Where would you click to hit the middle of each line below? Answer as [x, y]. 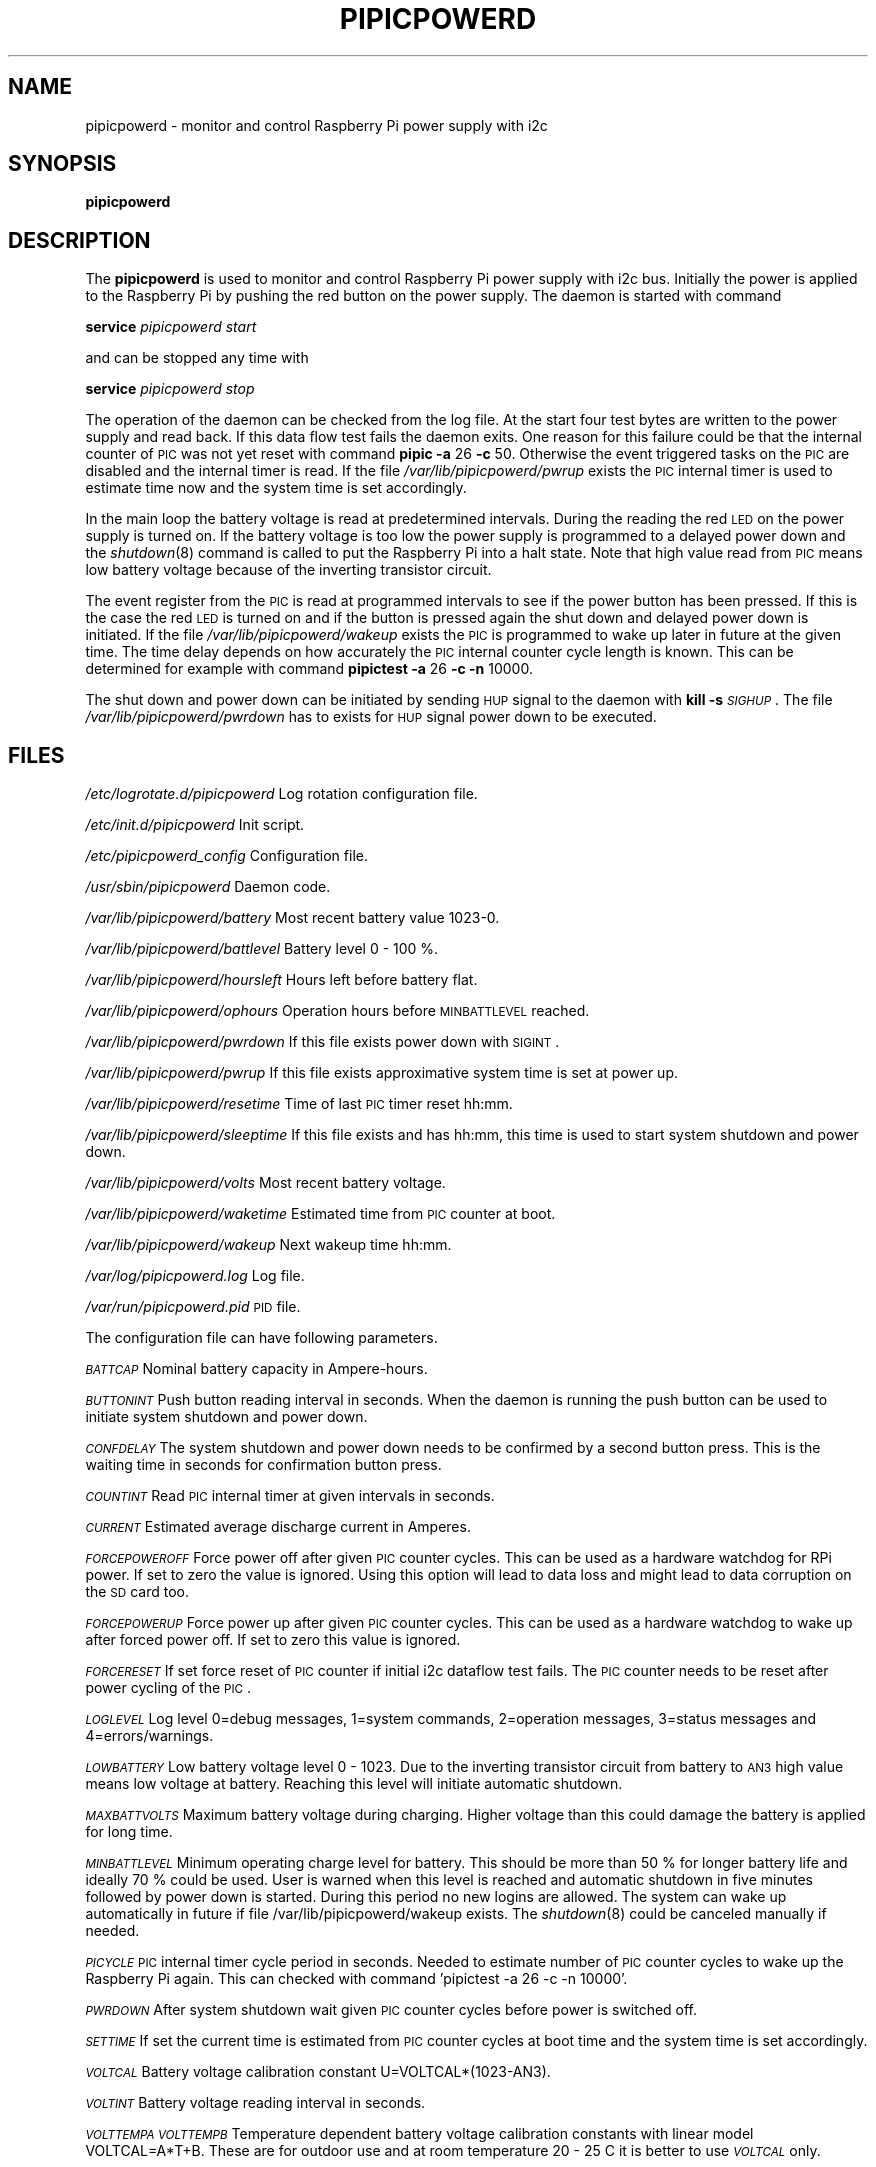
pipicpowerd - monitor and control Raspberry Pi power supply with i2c [316, 125]
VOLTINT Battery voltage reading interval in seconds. [255, 2103]
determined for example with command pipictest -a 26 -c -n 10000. [309, 669]
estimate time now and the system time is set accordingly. [276, 488]
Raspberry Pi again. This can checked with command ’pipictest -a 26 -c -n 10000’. [356, 1979]
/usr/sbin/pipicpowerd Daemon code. [208, 887]
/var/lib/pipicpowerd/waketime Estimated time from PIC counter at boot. [320, 1214]
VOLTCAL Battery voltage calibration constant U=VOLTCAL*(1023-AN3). [318, 2072]
